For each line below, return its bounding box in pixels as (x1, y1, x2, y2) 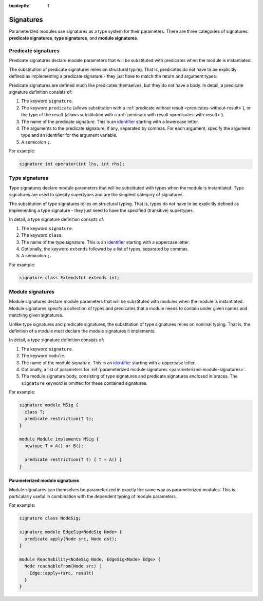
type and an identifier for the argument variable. (21, 132, 118, 138)
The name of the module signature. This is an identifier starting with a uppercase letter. (21, 359, 196, 366)
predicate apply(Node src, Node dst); (24, 536, 117, 541)
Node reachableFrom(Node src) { (24, 563, 102, 569)
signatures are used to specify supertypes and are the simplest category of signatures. (9, 192, 184, 198)
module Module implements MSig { (19, 436, 99, 442)
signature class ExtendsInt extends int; (19, 275, 120, 280)
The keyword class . (21, 232, 63, 238)
